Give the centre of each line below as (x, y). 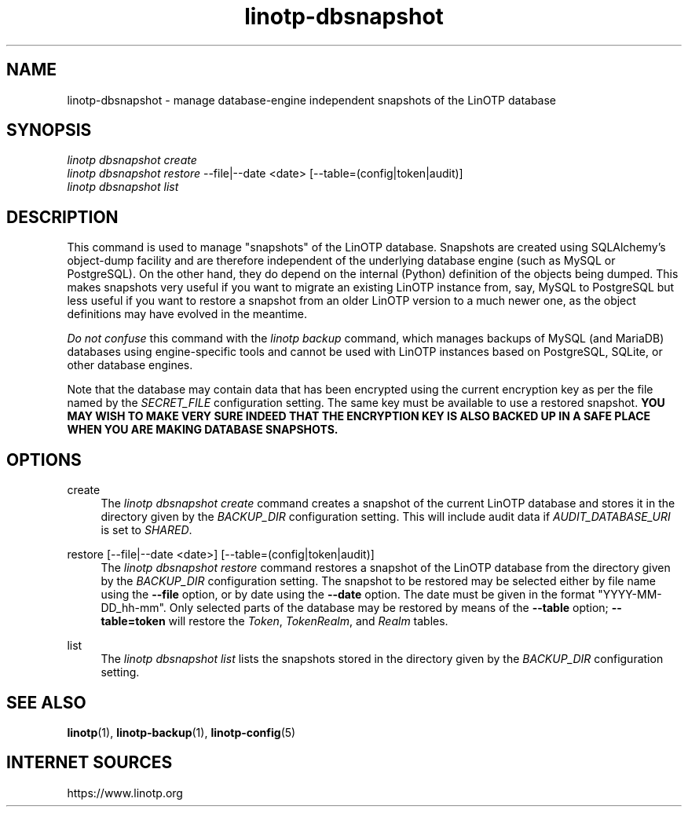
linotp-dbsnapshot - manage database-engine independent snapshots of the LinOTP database (312, 100)
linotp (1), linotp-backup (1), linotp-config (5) (181, 732)
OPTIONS (44, 460)
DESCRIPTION (62, 217)
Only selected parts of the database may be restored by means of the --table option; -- (395, 608)
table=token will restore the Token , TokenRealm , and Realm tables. (274, 621)
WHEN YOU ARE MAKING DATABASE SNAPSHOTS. (203, 430)
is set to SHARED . (146, 530)
